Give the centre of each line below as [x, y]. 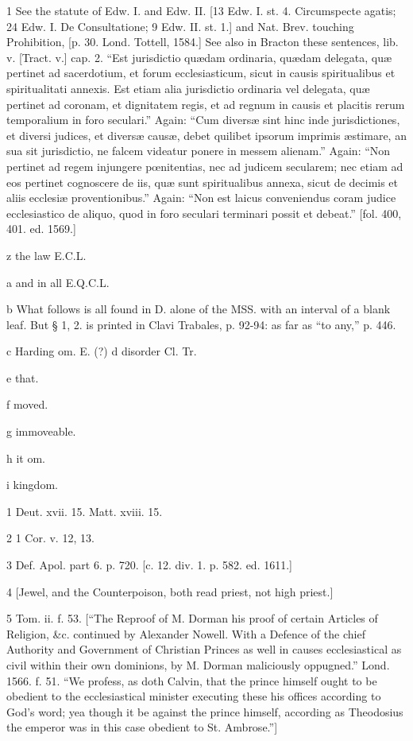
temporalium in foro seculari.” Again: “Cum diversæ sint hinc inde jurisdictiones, [203, 120]
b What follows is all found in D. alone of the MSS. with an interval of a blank [199, 309]
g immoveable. [41, 431]
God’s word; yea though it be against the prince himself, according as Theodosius [205, 711]
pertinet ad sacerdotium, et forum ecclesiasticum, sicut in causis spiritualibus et [201, 73]
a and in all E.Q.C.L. [58, 282]
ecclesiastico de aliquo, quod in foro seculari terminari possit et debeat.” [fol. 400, [204, 213]
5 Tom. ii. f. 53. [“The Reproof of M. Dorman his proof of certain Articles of [192, 618]
